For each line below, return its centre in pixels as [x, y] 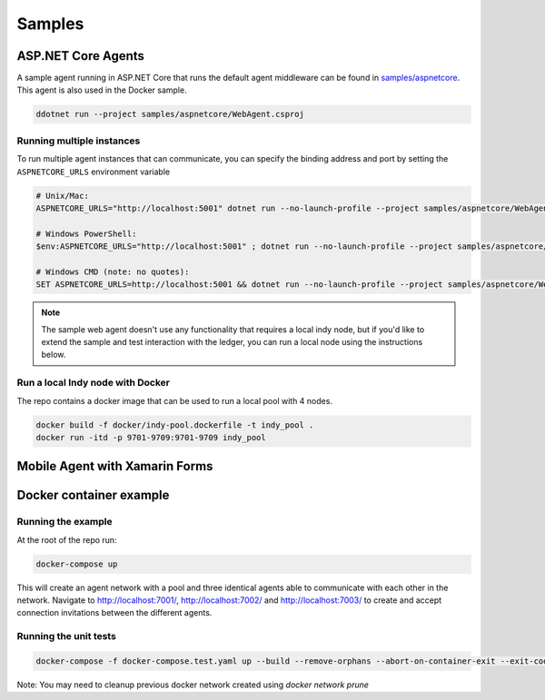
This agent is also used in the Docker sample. [102, 90]
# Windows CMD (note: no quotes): [113, 271]
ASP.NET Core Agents [81, 56]
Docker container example [93, 495]
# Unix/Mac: [63, 196]
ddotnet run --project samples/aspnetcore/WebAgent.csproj [170, 114]
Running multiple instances [79, 141]
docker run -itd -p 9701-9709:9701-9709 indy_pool [151, 437]
